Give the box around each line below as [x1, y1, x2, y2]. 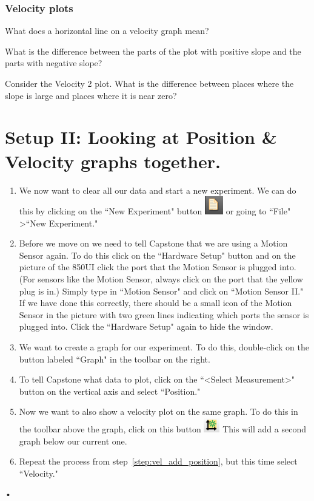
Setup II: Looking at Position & [5, 124, 277, 149]
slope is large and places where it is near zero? [5, 89, 177, 101]
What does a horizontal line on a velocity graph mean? [5, 24, 209, 37]
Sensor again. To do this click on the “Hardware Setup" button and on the [19, 248, 296, 261]
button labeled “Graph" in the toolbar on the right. [19, 352, 210, 365]
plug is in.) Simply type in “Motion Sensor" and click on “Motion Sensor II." [19, 284, 304, 297]
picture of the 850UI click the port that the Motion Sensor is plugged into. [19, 261, 296, 273]
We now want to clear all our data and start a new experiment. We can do [19, 183, 296, 196]
